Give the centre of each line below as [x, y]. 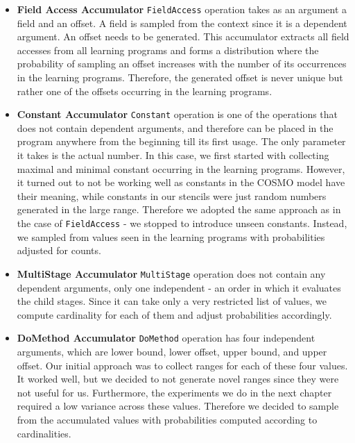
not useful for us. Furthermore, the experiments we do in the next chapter [174, 392]
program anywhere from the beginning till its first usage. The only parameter [181, 141]
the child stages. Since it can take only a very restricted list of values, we [172, 301]
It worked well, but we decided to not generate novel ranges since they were [178, 379]
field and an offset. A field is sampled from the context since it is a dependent [182, 23]
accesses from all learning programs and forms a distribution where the [168, 50]
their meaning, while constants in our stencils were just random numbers [172, 195]
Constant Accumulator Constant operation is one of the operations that [177, 114]
